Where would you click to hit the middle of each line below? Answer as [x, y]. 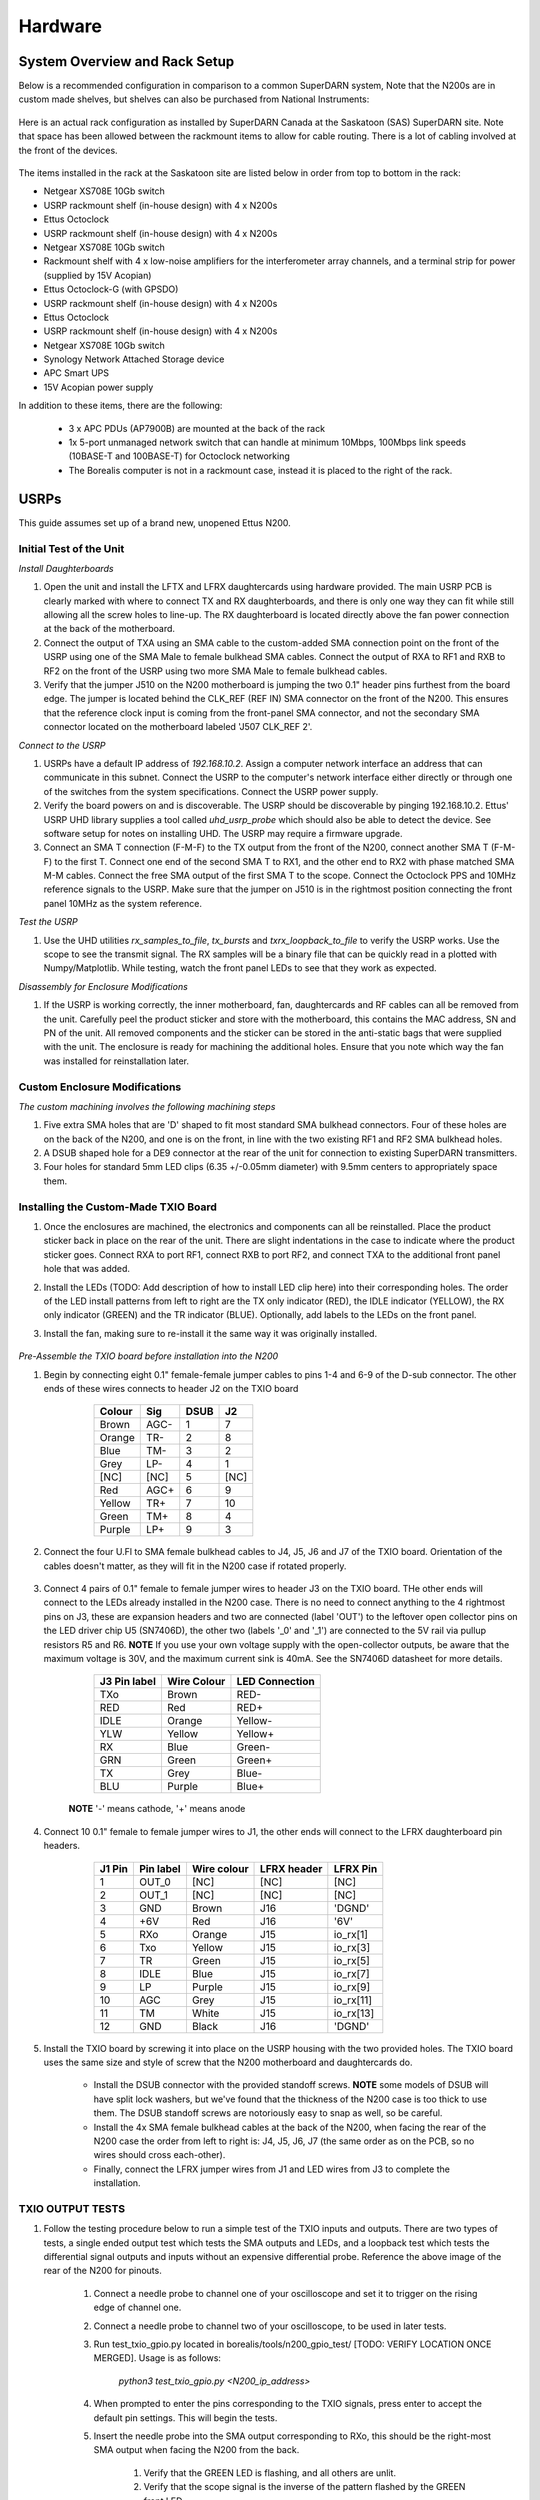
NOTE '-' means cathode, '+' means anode [157, 1809]
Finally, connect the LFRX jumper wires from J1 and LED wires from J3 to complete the [271, 2169]
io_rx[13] [354, 2013]
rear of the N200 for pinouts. [102, 2271]
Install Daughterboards [66, 568]
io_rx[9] [352, 1987]
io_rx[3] [352, 1947]
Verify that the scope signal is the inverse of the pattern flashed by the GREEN [304, 2487]
